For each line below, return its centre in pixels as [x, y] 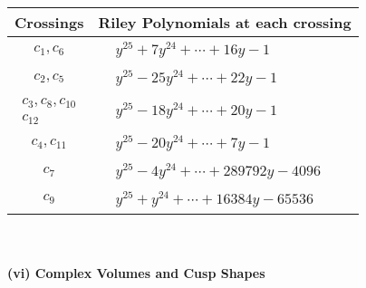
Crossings [49, 22]
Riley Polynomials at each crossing [225, 22]
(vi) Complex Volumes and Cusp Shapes [136, 273]
